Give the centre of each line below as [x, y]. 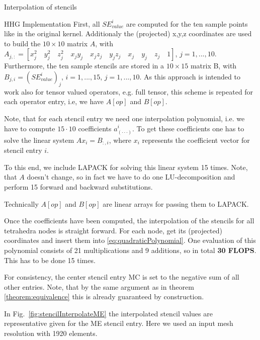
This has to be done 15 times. [50, 260]
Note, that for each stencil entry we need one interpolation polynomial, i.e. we [124, 118]
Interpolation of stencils [40, 7]
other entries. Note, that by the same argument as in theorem [99, 286]
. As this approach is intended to [190, 76]
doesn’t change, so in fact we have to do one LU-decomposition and [131, 177]
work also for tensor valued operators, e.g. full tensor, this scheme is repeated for [129, 91]
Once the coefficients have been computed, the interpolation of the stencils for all [129, 221]
